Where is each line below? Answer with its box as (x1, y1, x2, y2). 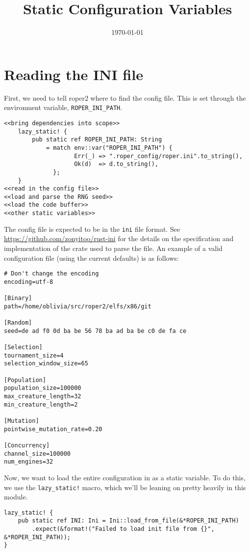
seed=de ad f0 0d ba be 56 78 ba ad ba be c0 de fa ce (4, 327, 187, 334)
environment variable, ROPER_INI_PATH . (4, 102, 123, 112)
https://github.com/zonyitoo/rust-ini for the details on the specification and (4, 233, 234, 244)
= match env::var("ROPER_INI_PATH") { (46, 144, 173, 151)
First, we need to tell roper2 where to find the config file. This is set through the (4, 92, 246, 103)
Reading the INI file (4, 64, 143, 84)
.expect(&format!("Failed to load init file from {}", (32, 525, 215, 533)
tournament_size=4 (4, 352, 64, 359)
